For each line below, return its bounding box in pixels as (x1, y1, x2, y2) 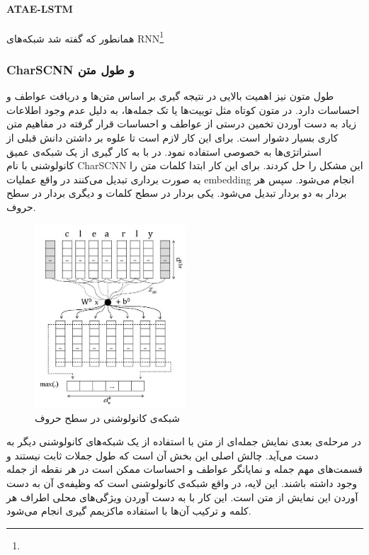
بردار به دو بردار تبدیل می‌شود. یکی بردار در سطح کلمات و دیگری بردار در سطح (6, 185, 347, 200)
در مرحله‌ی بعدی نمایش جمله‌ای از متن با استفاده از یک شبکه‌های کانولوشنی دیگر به (6, 434, 361, 449)
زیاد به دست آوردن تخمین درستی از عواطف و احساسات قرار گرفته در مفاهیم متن (6, 116, 357, 131)
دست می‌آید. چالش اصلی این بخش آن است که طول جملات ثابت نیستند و (6, 447, 319, 462)
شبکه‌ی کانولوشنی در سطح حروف (35, 410, 180, 425)
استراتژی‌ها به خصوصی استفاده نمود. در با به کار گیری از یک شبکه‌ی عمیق (6, 144, 322, 159)
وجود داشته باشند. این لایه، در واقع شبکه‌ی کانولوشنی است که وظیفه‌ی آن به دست (6, 475, 358, 490)
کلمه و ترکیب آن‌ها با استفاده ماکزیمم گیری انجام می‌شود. (6, 503, 251, 518)
